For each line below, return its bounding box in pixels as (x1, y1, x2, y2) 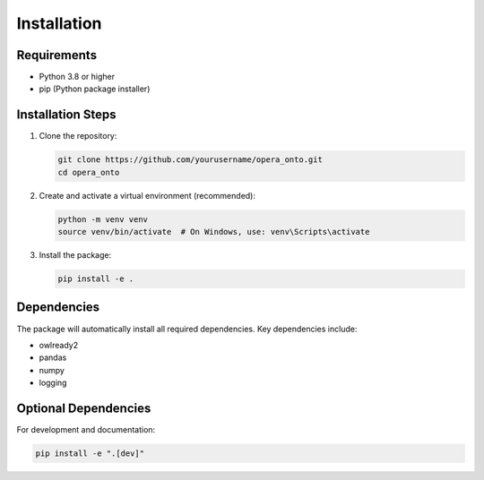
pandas (39, 352, 67, 363)
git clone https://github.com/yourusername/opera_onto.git (57, 155, 323, 165)
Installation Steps (16, 107, 117, 123)
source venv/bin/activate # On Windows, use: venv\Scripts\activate (57, 227, 370, 237)
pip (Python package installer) (39, 83, 151, 94)
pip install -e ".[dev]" (35, 449, 145, 459)
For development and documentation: (16, 424, 156, 435)
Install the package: (39, 250, 112, 261)
